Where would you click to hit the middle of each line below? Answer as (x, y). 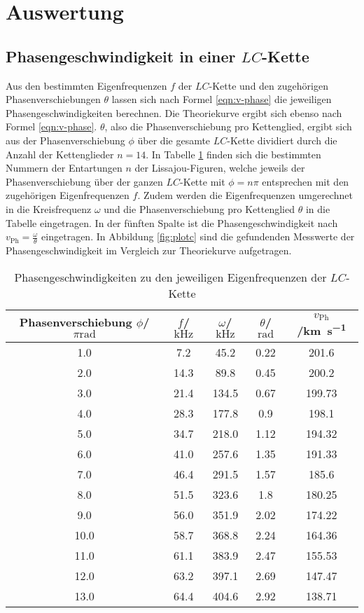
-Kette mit (203, 181)
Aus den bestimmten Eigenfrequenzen (86, 85)
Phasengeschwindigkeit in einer (121, 56)
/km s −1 (322, 330)
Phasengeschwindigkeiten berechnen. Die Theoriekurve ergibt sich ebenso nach (174, 112)
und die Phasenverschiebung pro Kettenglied (199, 208)
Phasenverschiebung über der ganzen (84, 181)
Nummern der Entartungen (64, 168)
